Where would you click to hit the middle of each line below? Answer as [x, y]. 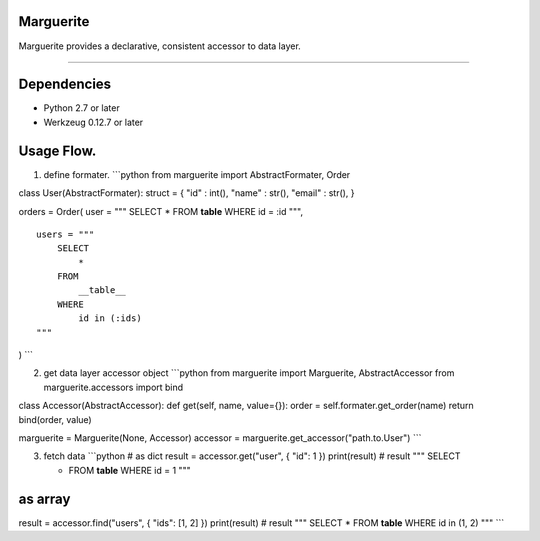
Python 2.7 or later [81, 108]
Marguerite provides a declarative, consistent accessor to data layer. [160, 46]
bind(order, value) [55, 419]
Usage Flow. [57, 150]
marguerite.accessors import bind [113, 387]
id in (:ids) [110, 318]
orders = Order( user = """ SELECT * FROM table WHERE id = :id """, [161, 211]
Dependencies [65, 84]
